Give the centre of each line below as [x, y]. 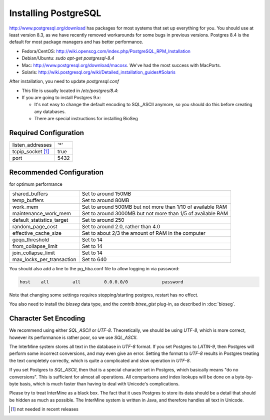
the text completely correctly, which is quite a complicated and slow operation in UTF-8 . [100, 360]
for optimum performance [36, 184]
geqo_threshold [31, 240]
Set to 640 [94, 259]
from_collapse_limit [35, 246]
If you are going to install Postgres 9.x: [61, 98]
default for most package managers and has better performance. [76, 42]
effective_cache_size [37, 233]
